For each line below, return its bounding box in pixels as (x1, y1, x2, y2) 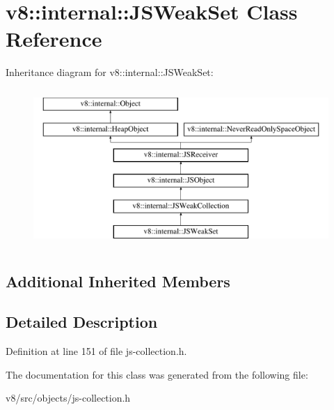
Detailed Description (6, 311, 158, 333)
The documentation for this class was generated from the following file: (6, 367, 308, 381)
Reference (6, 24, 102, 53)
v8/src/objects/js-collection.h (6, 390, 131, 405)
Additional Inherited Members (6, 270, 230, 291)
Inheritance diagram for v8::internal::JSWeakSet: (6, 65, 214, 79)
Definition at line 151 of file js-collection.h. (6, 344, 187, 358)
